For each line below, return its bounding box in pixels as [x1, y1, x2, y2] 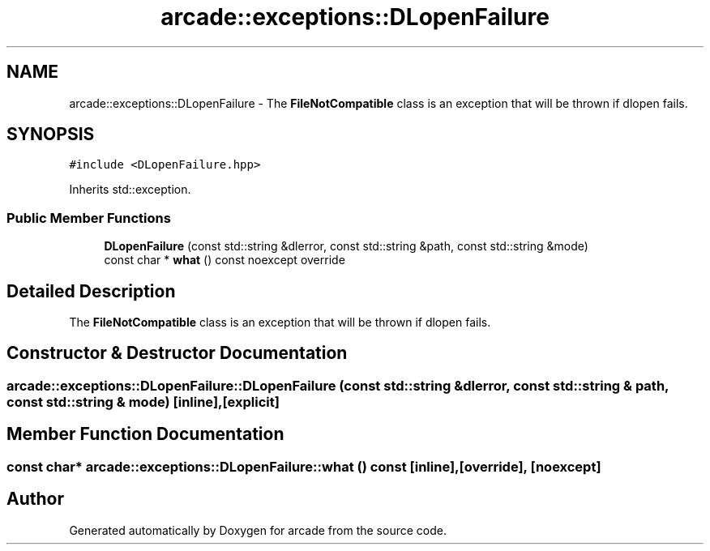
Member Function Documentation [6, 424, 284, 445]
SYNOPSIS [6, 124, 95, 145]
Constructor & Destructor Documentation [6, 343, 348, 364]
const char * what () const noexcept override [104, 253, 345, 267]
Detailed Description [6, 280, 176, 301]
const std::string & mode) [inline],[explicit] [6, 393, 280, 410]
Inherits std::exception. [69, 182, 191, 197]
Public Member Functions [6, 209, 171, 226]
